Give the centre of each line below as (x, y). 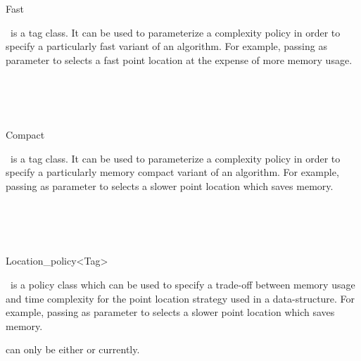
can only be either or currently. (73, 349)
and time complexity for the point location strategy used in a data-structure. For (180, 298)
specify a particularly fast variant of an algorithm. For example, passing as (166, 46)
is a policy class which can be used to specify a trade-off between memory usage (183, 284)
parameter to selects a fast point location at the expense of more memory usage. (179, 59)
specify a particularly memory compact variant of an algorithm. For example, (172, 172)
